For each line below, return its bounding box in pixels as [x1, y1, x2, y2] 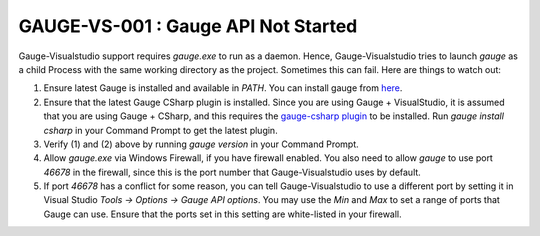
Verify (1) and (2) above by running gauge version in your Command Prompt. [43, 138, 359, 150]
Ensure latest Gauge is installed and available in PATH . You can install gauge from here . [43, 82, 403, 94]
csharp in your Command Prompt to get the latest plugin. [43, 124, 279, 136]
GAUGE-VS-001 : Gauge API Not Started [18, 15, 358, 37]
